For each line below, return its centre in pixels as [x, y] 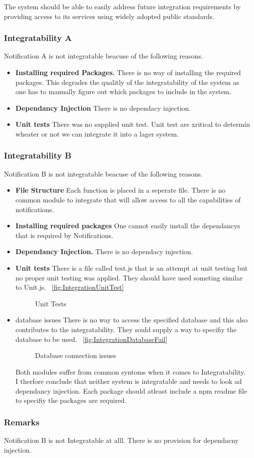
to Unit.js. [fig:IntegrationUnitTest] [70, 287]
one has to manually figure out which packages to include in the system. [123, 91]
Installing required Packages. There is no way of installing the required [128, 72]
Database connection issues [75, 355]
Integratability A [38, 38]
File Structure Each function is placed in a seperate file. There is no [120, 190]
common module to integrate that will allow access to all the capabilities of [128, 199]
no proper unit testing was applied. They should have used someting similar [129, 277]
